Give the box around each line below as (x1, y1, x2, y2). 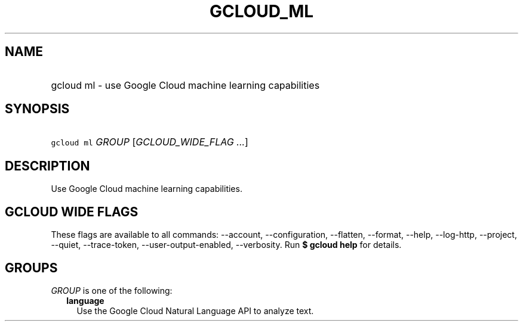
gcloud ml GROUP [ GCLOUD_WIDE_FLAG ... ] (51, 136, 248, 148)
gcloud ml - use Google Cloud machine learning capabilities (51, 79, 320, 91)
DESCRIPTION (5, 158, 90, 173)
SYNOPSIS (5, 101, 70, 117)
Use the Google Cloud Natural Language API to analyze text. (76, 305, 314, 316)
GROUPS (5, 260, 58, 275)
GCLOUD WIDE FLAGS (5, 204, 139, 219)
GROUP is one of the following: (51, 285, 173, 296)
